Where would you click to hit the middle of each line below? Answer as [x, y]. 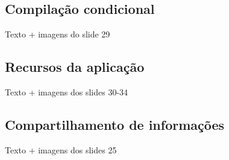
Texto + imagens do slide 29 [58, 34]
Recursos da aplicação [75, 67]
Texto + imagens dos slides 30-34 [67, 92]
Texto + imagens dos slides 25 [61, 149]
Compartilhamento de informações [115, 124]
